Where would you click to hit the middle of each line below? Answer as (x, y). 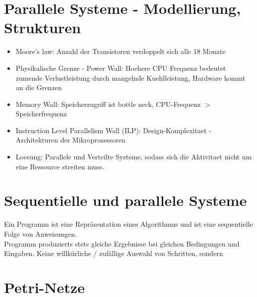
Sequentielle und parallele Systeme (126, 200)
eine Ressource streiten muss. (60, 166)
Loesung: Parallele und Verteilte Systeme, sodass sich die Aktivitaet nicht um (134, 157)
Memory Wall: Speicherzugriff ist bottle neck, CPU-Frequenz (108, 104)
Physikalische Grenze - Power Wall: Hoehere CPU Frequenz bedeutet (121, 68)
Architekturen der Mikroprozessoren (70, 140)
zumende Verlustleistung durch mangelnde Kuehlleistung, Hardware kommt (130, 77)
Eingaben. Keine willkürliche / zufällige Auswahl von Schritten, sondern (114, 253)
